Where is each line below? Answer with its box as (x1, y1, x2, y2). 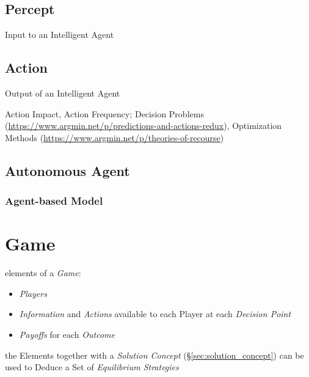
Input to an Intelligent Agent (5, 28, 114, 41)
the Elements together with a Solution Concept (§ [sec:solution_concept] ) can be (5, 348, 304, 361)
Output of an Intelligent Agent (5, 87, 120, 99)
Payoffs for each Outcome (19, 328, 115, 340)
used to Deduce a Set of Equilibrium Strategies (5, 361, 179, 373)
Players (19, 287, 47, 299)
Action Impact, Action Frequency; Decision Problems (5, 107, 204, 120)
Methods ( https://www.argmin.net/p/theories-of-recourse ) (5, 131, 224, 144)
